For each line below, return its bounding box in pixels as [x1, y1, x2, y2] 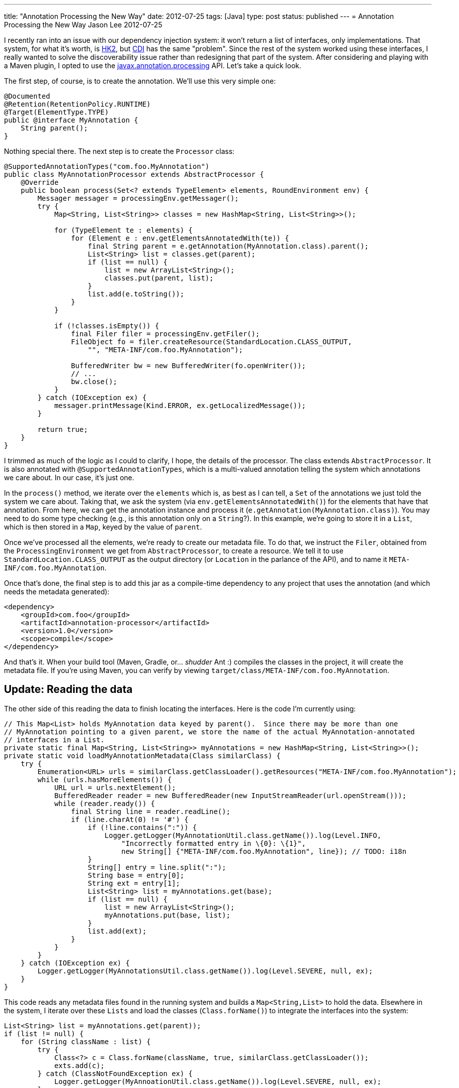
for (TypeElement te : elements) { [54, 226, 193, 234]
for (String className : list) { [20, 1037, 151, 1046]
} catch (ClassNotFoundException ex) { [37, 1069, 193, 1078]
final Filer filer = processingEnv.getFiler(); [71, 330, 260, 338]
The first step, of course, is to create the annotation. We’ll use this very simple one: [4, 77, 276, 85]
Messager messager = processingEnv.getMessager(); [37, 194, 239, 202]
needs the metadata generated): [4, 587, 109, 596]
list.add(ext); [88, 927, 147, 935]
